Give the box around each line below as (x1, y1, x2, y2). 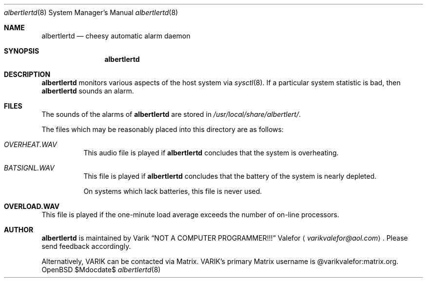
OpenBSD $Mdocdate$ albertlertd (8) (41, 265, 161, 274)
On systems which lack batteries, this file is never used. (83, 187, 262, 195)
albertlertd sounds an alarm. (41, 87, 134, 95)
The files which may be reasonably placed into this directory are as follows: (41, 125, 284, 133)
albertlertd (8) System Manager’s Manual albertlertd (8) (4, 8, 178, 17)
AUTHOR (4, 226, 34, 234)
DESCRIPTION (4, 70, 51, 78)
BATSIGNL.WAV (4, 164, 55, 172)
